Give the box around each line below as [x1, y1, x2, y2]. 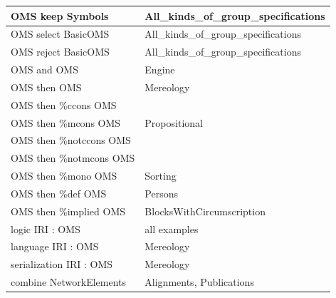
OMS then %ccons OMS [11, 97, 117, 112]
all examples [145, 221, 199, 236]
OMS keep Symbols [11, 8, 109, 23]
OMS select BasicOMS [11, 26, 110, 41]
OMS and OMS [11, 62, 78, 77]
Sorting [145, 168, 177, 183]
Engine [145, 62, 175, 77]
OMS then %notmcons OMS [11, 150, 135, 165]
